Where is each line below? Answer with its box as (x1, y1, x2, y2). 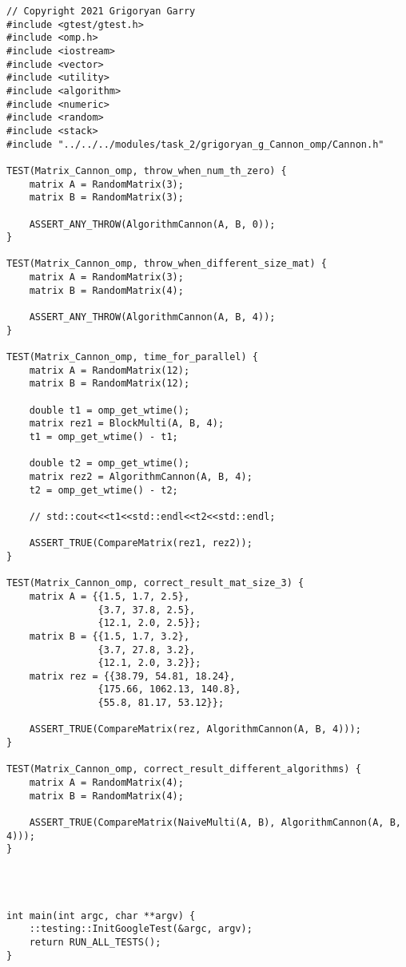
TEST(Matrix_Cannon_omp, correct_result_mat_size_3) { (6, 577, 304, 589)
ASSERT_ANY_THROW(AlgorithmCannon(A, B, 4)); (29, 311, 276, 323)
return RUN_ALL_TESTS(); (29, 936, 161, 948)
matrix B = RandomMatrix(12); (29, 378, 190, 390)
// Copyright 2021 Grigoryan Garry (6, 6, 196, 17)
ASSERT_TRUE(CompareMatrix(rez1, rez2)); (29, 537, 253, 549)
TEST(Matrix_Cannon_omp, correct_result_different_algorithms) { (6, 763, 361, 775)
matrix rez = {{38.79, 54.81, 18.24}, (29, 670, 236, 682)
